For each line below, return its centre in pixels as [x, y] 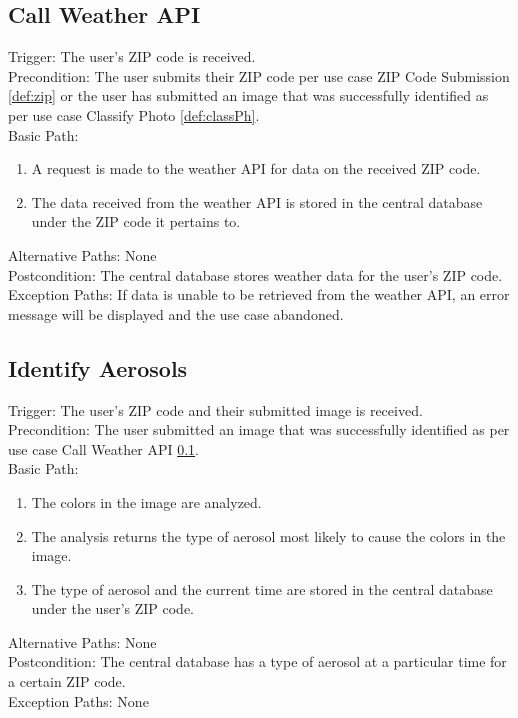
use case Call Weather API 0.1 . [103, 448]
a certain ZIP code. [67, 681]
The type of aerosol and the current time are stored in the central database [262, 588]
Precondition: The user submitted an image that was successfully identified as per [259, 429]
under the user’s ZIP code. [113, 608]
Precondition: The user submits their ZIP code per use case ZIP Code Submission [259, 75]
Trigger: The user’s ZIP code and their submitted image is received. [215, 409]
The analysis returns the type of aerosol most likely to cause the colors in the [268, 535]
